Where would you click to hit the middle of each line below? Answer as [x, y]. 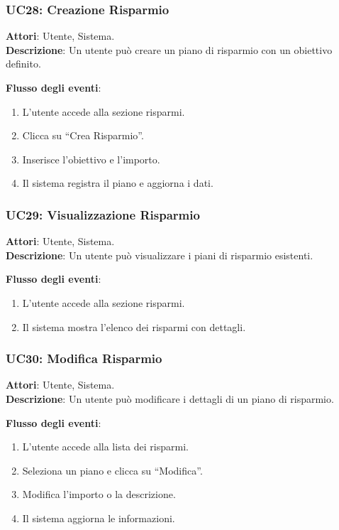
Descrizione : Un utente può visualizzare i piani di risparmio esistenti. [160, 255]
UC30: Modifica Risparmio [84, 358]
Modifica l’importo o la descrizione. [99, 494]
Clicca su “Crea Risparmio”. [83, 135]
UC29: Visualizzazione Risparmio [103, 214]
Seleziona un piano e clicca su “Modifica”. [112, 470]
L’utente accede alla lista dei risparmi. [105, 447]
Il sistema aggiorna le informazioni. [99, 518]
